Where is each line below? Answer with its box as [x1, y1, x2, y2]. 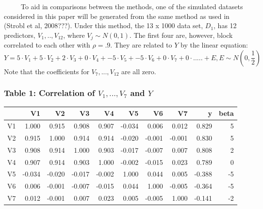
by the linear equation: [181, 40, 248, 50]
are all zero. [121, 66, 156, 76]
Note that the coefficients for [4, 66, 89, 76]
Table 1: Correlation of [4, 87, 95, 99]
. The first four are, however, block [129, 30, 233, 40]
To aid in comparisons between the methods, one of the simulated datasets [20, 1, 243, 11]
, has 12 [214, 20, 237, 31]
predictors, [4, 30, 35, 40]
